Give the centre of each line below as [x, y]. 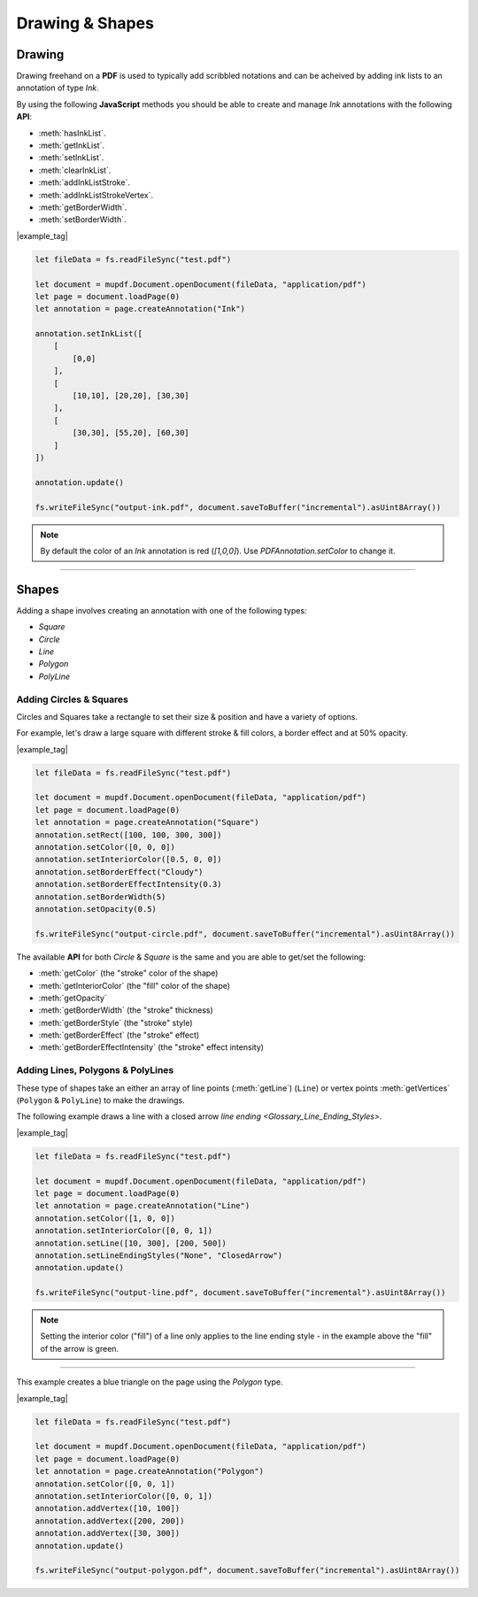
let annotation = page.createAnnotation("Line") [143, 1206]
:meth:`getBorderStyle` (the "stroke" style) [116, 1022]
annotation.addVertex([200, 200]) [110, 1521]
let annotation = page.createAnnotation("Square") [147, 822]
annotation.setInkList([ [89, 334]
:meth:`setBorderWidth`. [82, 220]
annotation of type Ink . [58, 88]
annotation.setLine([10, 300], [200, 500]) [131, 1243]
